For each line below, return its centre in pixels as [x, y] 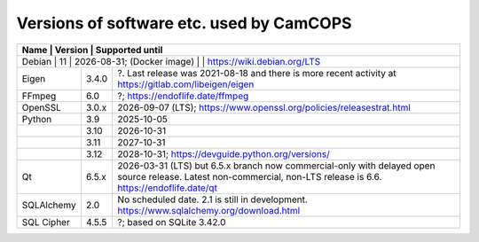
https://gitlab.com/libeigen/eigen [186, 84]
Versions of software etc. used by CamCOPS [184, 23]
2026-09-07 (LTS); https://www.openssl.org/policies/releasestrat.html [264, 107]
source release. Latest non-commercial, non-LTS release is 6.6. [250, 176]
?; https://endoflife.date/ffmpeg [183, 96]
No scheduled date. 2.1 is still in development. [212, 199]
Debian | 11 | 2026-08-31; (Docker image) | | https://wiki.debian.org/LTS [171, 61]
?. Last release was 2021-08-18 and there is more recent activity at [257, 73]
